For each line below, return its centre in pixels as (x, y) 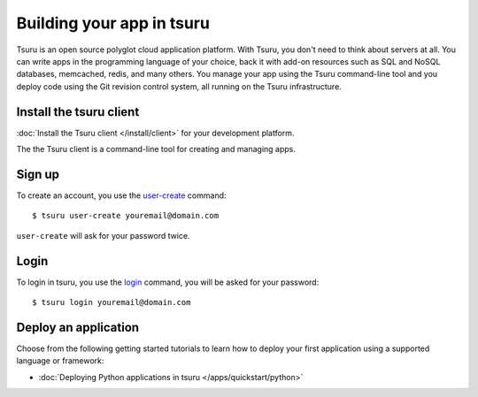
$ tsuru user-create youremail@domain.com (126, 216)
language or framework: (60, 361)
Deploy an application (78, 327)
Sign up (38, 174)
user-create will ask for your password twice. (103, 235)
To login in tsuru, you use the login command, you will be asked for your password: (168, 282)
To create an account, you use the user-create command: (121, 195)
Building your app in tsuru (113, 23)
